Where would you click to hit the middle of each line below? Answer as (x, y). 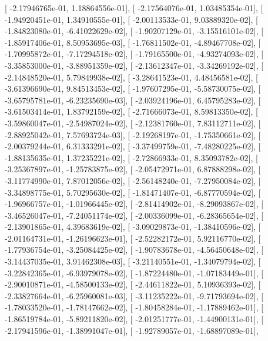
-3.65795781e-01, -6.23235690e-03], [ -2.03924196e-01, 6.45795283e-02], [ (133, 100)
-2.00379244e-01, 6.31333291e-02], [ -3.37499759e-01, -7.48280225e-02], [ (133, 146)
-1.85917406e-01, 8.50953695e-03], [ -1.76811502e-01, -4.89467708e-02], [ (133, 42)
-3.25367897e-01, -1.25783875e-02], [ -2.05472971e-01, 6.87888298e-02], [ (133, 169)
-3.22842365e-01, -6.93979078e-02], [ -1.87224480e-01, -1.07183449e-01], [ (134, 273)
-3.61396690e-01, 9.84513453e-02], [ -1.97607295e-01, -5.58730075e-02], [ (133, 88)
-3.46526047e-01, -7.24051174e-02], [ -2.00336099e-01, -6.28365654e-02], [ (134, 215)
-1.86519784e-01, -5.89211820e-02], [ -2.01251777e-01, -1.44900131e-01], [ (134, 319)
